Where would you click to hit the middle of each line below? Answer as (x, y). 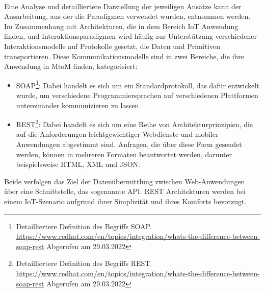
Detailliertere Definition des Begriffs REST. (84, 263)
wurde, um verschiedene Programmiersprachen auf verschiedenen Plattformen (137, 95)
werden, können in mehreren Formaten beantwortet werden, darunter (124, 154)
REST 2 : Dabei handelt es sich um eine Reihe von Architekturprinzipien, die (135, 123)
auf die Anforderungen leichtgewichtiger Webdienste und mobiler (117, 134)
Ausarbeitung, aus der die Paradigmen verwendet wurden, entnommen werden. (127, 16)
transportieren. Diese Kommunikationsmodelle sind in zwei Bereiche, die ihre (124, 56)
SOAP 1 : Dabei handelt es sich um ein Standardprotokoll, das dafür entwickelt (138, 84)
